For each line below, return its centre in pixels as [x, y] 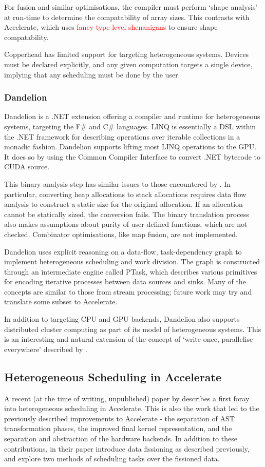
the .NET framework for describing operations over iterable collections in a [122, 136]
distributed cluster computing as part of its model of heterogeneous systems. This [133, 329]
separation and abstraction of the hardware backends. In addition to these [121, 439]
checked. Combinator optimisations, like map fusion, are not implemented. [121, 234]
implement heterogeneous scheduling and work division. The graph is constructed [132, 261]
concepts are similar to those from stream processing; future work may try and [128, 291]
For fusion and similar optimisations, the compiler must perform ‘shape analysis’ [131, 7]
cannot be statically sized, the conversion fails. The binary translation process [127, 214]
